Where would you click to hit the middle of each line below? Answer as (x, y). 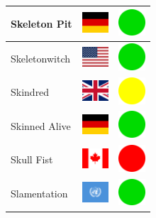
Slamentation (39, 194)
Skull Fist (32, 159)
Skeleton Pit (41, 23)
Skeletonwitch (40, 58)
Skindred (30, 92)
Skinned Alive (41, 125)
